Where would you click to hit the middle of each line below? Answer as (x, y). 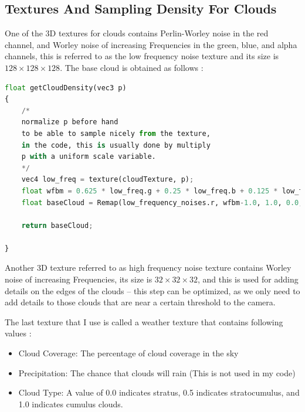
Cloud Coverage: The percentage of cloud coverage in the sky (128, 353)
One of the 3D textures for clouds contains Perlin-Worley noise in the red (137, 33)
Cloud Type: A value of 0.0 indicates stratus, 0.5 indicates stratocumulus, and (159, 392)
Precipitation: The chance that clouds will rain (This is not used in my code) (157, 372)
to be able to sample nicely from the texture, (116, 133)
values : (18, 333)
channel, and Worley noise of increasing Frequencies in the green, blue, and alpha (151, 44)
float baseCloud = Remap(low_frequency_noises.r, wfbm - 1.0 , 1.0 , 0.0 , (162, 202)
